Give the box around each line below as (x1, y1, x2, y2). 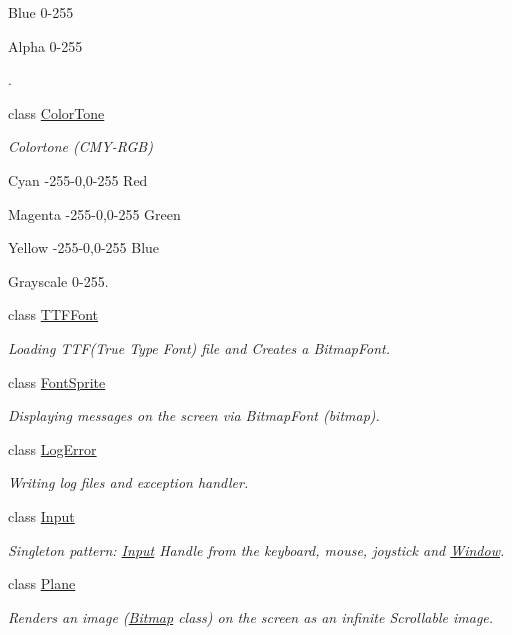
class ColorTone (8, 102, 105, 123)
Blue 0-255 (8, 2, 74, 22)
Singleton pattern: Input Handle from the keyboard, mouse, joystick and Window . (8, 539, 505, 560)
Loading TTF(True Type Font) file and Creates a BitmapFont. (8, 337, 391, 358)
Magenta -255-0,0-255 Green (8, 203, 181, 224)
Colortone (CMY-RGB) (8, 136, 153, 157)
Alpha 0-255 (8, 35, 83, 56)
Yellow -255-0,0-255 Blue (8, 237, 160, 258)
